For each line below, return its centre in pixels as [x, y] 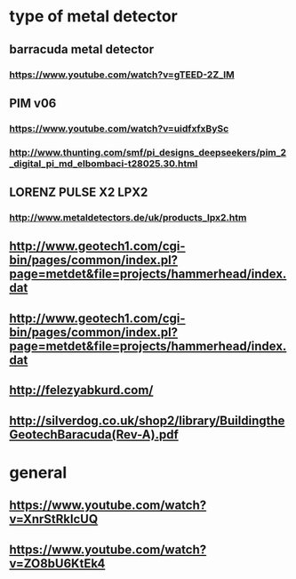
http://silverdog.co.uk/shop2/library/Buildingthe [147, 420]
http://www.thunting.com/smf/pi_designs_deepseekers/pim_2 [148, 152]
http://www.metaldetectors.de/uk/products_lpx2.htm [128, 218]
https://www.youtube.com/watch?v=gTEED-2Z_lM [122, 75]
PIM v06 [33, 103]
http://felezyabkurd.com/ [81, 390]
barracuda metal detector [81, 49]
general [38, 472]
